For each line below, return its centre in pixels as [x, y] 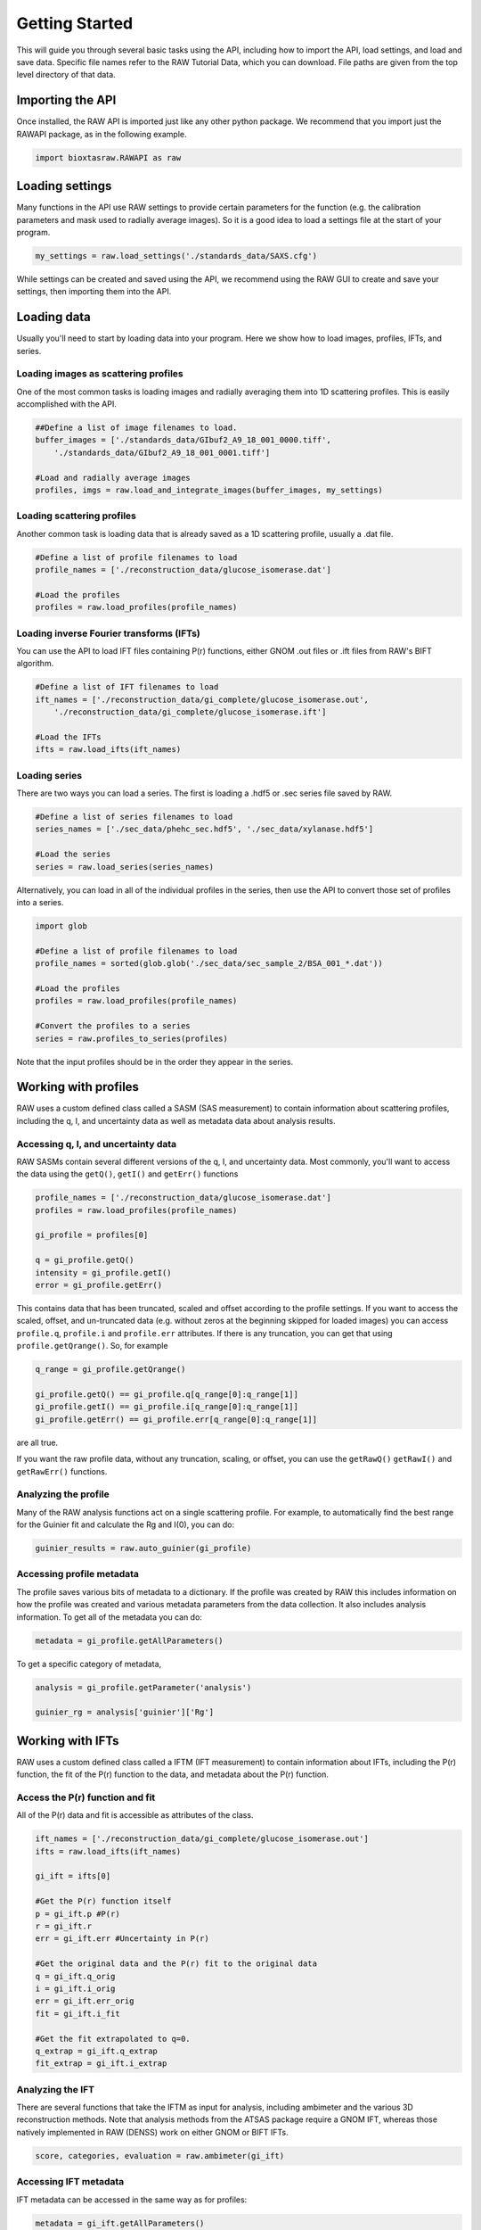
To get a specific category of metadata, [89, 1664]
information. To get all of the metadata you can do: [109, 1617]
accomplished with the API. [67, 404]
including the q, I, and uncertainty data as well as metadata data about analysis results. [176, 1120]
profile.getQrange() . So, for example [92, 1346]
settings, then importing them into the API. [94, 292]
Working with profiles [78, 1087]
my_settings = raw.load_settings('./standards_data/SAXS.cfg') [176, 256]
